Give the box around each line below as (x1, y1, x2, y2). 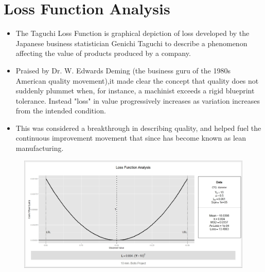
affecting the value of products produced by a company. (15, 48, 191, 59)
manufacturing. (15, 143, 64, 153)
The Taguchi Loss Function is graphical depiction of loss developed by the (15, 28, 250, 38)
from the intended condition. (15, 105, 106, 116)
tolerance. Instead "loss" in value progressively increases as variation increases (15, 95, 260, 106)
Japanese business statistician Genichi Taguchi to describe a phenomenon (15, 37, 248, 48)
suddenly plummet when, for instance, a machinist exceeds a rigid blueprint (15, 85, 255, 96)
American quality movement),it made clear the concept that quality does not (15, 75, 259, 86)
